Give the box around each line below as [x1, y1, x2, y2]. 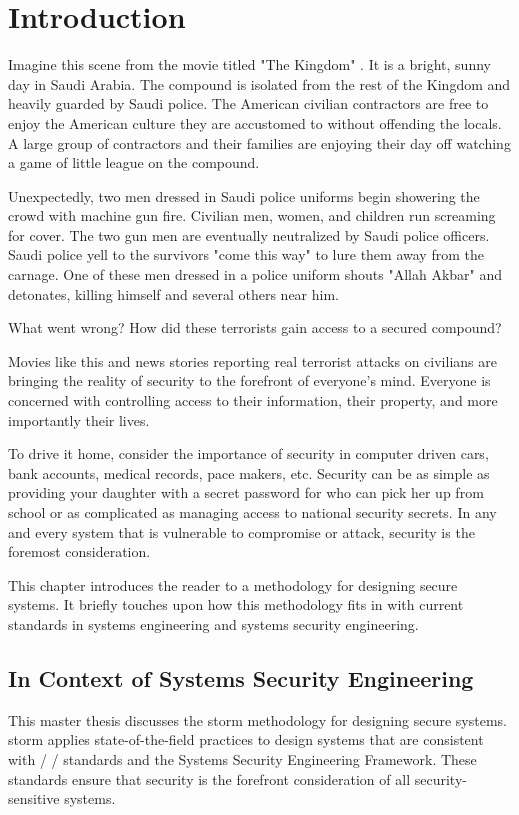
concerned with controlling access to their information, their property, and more [8, 390, 498, 411]
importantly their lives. [8, 409, 150, 430]
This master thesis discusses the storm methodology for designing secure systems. [8, 709, 507, 730]
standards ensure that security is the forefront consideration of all [8, 768, 411, 789]
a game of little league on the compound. [8, 152, 260, 173]
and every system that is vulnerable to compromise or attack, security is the [8, 521, 475, 542]
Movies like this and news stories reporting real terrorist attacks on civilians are [8, 350, 497, 371]
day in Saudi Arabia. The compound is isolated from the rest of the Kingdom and [8, 73, 511, 94]
